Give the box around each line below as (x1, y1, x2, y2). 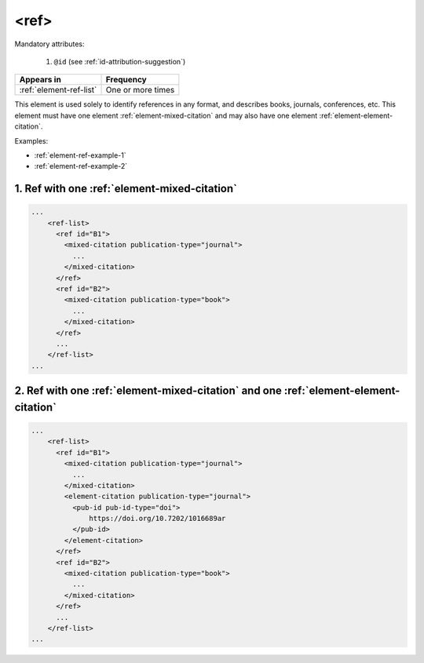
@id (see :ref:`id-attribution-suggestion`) (53, 56, 186, 66)
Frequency (105, 75, 147, 86)
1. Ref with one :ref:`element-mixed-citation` (14, 182, 237, 195)
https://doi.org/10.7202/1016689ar (89, 514, 226, 523)
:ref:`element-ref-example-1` (34, 150, 126, 160)
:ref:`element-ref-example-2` (34, 162, 128, 171)
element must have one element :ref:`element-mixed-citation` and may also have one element (14, 111, 318, 120)
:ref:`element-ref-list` (19, 85, 97, 96)
